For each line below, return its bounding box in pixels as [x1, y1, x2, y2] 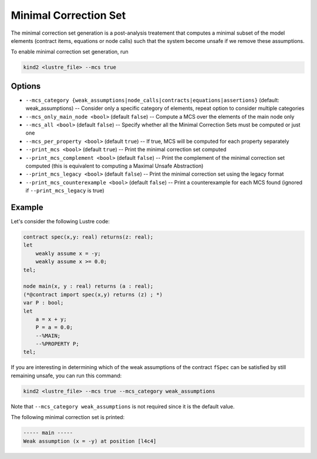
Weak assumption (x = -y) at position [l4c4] [23, 438, 157, 444]
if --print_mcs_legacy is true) [25, 187, 105, 194]
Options [11, 81, 41, 91]
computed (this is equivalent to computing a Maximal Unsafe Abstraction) [25, 162, 204, 169]
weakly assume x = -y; [35, 250, 101, 257]
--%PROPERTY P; [35, 341, 79, 347]
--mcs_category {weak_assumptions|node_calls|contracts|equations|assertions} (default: [25, 96, 280, 103]
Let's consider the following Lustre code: [11, 218, 110, 225]
